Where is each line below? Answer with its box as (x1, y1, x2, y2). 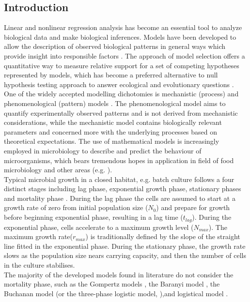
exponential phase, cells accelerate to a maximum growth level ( (4, 222, 194, 232)
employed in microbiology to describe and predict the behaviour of (4, 145, 202, 155)
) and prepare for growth (156, 202, 230, 212)
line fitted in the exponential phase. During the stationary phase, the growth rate (4, 241, 246, 251)
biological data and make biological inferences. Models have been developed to (4, 31, 236, 42)
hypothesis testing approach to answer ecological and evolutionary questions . (4, 79, 234, 89)
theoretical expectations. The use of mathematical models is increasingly (4, 136, 219, 146)
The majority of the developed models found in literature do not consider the (4, 269, 234, 279)
